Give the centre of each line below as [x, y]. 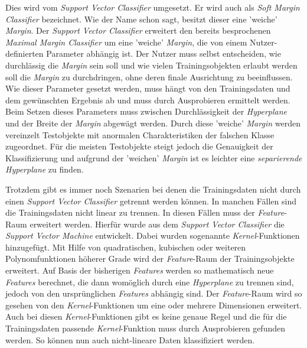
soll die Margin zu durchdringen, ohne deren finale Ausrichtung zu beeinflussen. [149, 77]
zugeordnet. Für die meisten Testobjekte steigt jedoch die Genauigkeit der [139, 146]
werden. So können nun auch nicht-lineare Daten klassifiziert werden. [130, 339]
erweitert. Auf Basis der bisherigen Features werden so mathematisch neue [140, 270]
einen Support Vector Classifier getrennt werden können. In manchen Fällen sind [151, 201]
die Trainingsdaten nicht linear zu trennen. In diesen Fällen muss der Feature [145, 212]
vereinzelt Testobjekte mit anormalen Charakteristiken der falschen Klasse [140, 134]
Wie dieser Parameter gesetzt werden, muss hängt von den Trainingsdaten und [148, 88]
